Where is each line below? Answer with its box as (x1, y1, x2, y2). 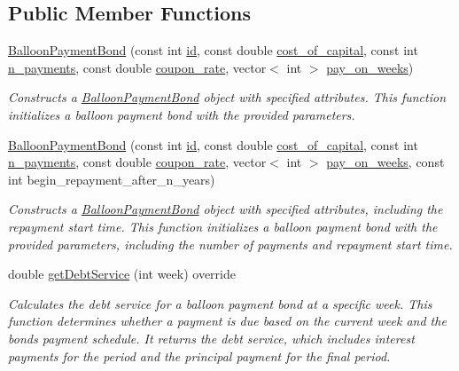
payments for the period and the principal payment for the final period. (8, 346, 391, 365)
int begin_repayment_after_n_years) (8, 170, 215, 188)
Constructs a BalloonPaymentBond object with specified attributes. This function (8, 88, 447, 107)
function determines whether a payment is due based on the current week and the (8, 312, 447, 330)
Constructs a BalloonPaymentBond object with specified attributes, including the (8, 200, 443, 218)
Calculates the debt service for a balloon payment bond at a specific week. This (8, 294, 432, 312)
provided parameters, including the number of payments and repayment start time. (8, 234, 453, 253)
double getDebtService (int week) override (8, 264, 236, 283)
